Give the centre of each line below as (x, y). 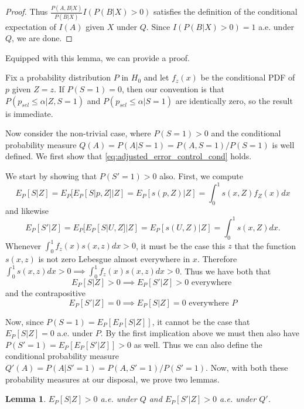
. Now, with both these (247, 367)
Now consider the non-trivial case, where (78, 133)
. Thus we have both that (225, 271)
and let (156, 77)
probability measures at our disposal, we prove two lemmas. (112, 379)
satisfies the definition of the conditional (226, 11)
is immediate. (29, 113)
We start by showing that (51, 175)
